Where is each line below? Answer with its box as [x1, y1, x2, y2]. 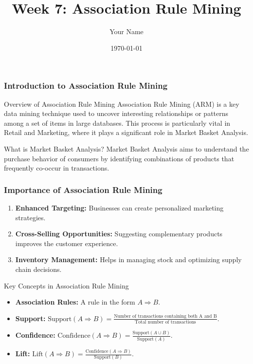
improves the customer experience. [15, 238, 118, 248]
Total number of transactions [135, 320, 196, 325]
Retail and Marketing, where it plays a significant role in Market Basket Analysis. [4, 127, 248, 137]
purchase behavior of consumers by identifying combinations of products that [4, 153, 235, 163]
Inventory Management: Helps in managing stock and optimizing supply [15, 254, 242, 265]
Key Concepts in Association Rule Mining [4, 280, 129, 290]
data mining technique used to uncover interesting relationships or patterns [4, 108, 229, 118]
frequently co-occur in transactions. [4, 163, 109, 173]
